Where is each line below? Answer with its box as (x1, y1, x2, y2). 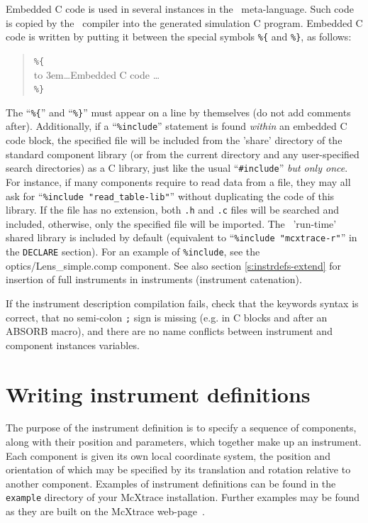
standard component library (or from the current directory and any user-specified (6, 146, 359, 161)
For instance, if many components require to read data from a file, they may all (6, 174, 351, 189)
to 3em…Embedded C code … (33, 67, 160, 82)
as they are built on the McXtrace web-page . (6, 504, 205, 519)
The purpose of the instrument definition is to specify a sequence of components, (6, 420, 357, 435)
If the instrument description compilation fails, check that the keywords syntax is (6, 295, 359, 310)
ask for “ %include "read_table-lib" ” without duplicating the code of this (6, 188, 335, 203)
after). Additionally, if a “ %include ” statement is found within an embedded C (6, 119, 347, 133)
